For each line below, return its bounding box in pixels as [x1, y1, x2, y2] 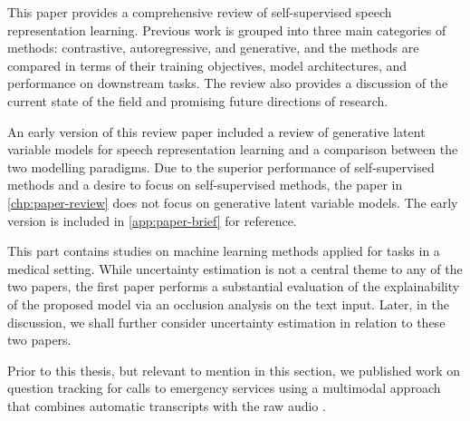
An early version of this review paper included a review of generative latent [7, 122, 426, 141]
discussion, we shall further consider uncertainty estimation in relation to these [7, 312, 446, 331]
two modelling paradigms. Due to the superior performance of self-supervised [7, 157, 435, 176]
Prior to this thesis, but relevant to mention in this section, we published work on [7, 360, 461, 379]
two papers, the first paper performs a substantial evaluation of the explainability [7, 277, 460, 296]
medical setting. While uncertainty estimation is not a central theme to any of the [7, 259, 463, 278]
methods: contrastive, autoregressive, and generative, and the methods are [7, 38, 419, 57]
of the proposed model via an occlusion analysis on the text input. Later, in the [7, 294, 449, 313]
